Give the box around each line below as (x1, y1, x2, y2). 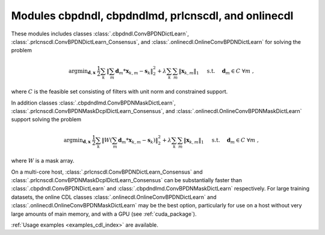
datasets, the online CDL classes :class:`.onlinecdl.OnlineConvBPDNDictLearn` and (11, 193, 217, 201)
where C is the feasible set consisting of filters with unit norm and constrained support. (11, 88, 228, 96)
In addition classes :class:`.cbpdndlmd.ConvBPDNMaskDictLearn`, (11, 99, 176, 106)
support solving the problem (11, 116, 81, 123)
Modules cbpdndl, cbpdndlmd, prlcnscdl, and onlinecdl (11, 9, 294, 22)
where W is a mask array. (11, 157, 75, 165)
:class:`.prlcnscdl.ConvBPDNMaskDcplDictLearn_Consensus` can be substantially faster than (11, 177, 242, 184)
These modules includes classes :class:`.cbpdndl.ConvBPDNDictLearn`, (11, 30, 190, 37)
